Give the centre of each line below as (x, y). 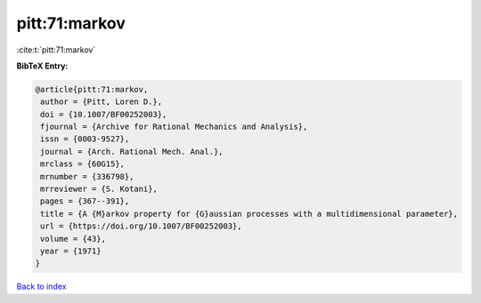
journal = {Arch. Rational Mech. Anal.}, (132, 151)
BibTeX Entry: (42, 66)
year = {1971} (71, 251)
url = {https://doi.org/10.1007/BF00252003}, (141, 226)
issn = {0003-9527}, (85, 139)
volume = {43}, (73, 239)
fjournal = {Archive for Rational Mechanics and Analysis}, (174, 127)
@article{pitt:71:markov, (92, 89)
